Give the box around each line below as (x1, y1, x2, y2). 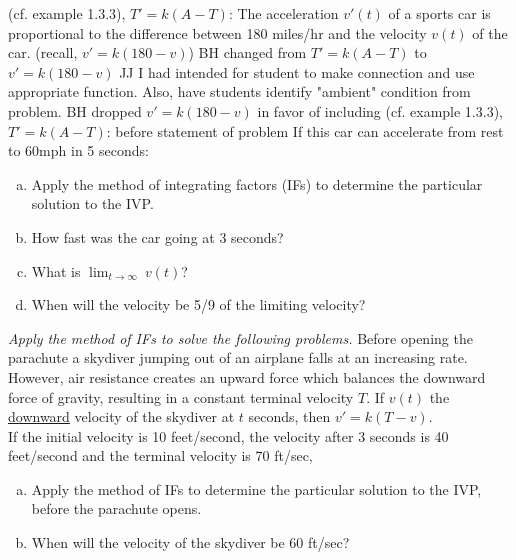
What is (31, 260, 81, 281)
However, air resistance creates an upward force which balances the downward (8, 366, 486, 387)
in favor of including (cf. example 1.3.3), (257, 100, 503, 121)
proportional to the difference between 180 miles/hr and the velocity (8, 22, 427, 43)
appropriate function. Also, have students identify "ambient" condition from (8, 81, 471, 102)
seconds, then (248, 406, 331, 427)
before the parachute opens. (31, 498, 202, 519)
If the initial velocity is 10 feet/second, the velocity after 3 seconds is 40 (8, 425, 449, 446)
